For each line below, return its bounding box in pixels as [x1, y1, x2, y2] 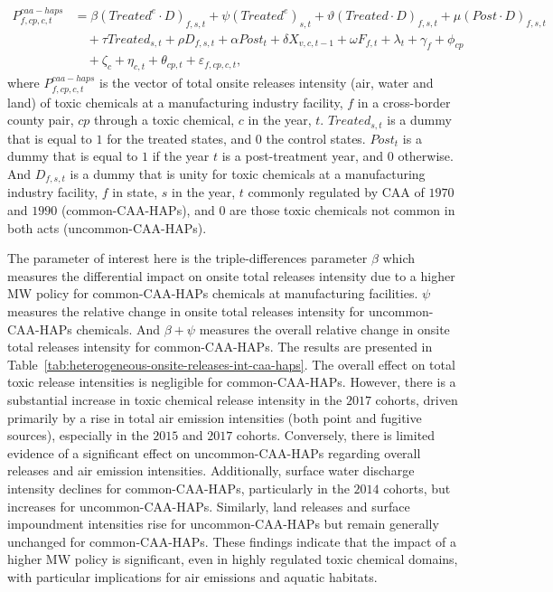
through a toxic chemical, [93, 110, 235, 129]
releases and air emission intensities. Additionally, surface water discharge [7, 461, 415, 480]
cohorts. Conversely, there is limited [236, 426, 436, 445]
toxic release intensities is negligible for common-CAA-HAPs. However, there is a [7, 372, 456, 391]
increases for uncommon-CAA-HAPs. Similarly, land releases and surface [7, 496, 410, 515]
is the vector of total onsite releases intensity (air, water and [99, 73, 434, 92]
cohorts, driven [375, 390, 458, 409]
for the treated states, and [107, 128, 252, 147]
